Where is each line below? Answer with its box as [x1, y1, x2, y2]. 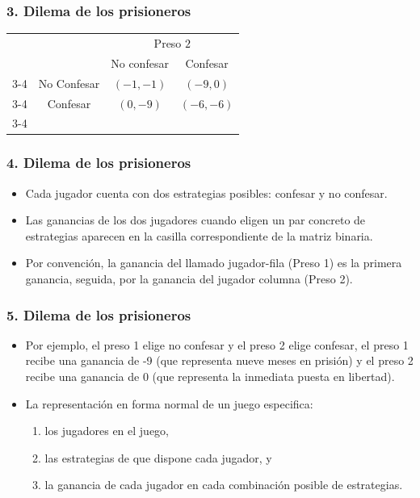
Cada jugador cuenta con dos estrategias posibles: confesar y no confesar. [25, 184, 388, 201]
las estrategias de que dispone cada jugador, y [44, 449, 272, 466]
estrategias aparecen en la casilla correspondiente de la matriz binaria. [25, 227, 373, 244]
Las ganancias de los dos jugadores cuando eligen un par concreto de [25, 211, 366, 228]
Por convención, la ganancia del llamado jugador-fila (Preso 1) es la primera [25, 254, 402, 271]
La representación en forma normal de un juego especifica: [25, 395, 313, 412]
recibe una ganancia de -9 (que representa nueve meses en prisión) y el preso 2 [25, 352, 414, 369]
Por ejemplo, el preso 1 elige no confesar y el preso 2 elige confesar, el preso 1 [25, 336, 409, 353]
